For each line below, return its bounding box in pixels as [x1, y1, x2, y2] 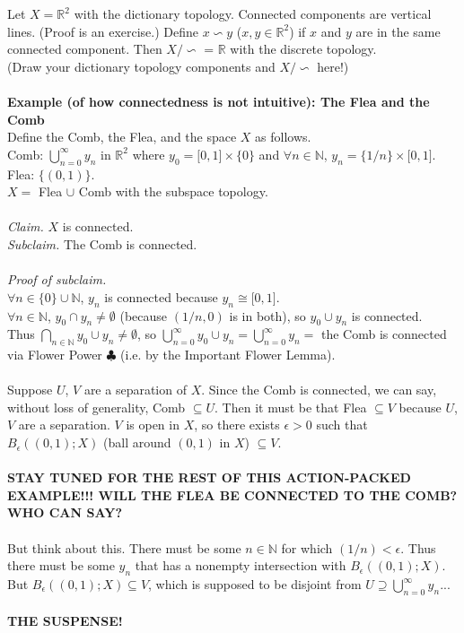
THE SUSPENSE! [7, 611, 123, 630]
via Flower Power [7, 345, 102, 364]
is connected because [104, 287, 218, 306]
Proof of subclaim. [7, 270, 107, 289]
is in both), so [229, 306, 306, 325]
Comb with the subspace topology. [78, 182, 268, 201]
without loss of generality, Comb [7, 397, 186, 416]
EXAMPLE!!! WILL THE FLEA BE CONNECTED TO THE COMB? [7, 485, 458, 504]
